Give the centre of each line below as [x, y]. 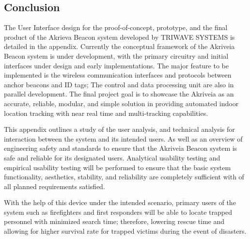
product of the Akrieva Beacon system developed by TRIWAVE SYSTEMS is [119, 37]
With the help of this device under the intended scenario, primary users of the [120, 202]
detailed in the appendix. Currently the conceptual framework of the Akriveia [119, 46]
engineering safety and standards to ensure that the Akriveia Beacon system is [121, 148]
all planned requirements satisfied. [55, 186]
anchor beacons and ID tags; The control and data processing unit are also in [119, 84]
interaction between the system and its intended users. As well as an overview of [123, 138]
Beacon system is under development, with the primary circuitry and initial [116, 56]
